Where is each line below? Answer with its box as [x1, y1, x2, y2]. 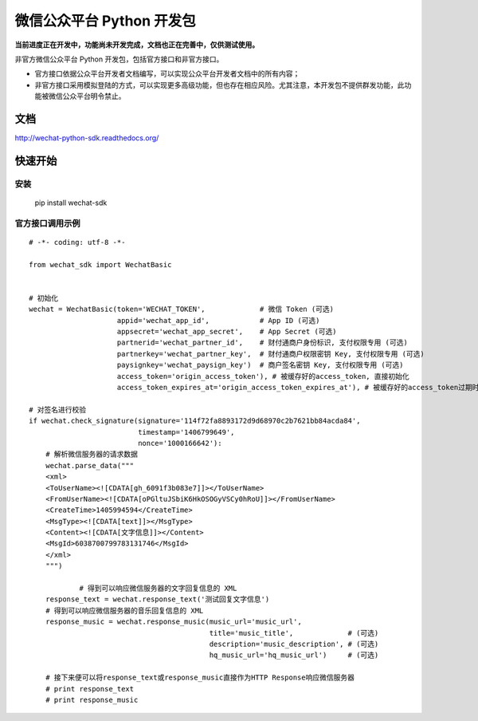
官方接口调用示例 [14, 218, 80, 229]
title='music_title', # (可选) [209, 628, 379, 637]
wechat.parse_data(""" [45, 461, 135, 470]
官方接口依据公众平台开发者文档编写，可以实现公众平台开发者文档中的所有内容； [34, 69, 300, 79]
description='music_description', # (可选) [209, 640, 379, 648]
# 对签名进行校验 [29, 405, 87, 414]
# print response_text [45, 684, 135, 693]
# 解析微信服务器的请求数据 [45, 450, 139, 459]
